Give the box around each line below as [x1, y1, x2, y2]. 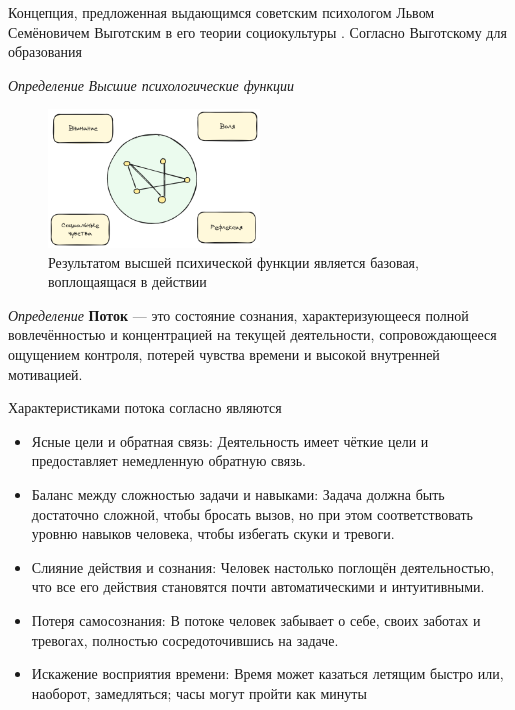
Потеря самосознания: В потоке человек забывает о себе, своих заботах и [31, 610, 481, 631]
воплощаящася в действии [48, 271, 207, 292]
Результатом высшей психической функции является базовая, [48, 251, 419, 272]
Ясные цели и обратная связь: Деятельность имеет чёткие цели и [31, 430, 429, 451]
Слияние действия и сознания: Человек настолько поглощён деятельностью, [31, 556, 495, 577]
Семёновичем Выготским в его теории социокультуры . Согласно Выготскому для [8, 21, 507, 42]
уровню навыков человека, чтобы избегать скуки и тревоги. [31, 523, 395, 544]
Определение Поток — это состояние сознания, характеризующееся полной [8, 304, 469, 325]
